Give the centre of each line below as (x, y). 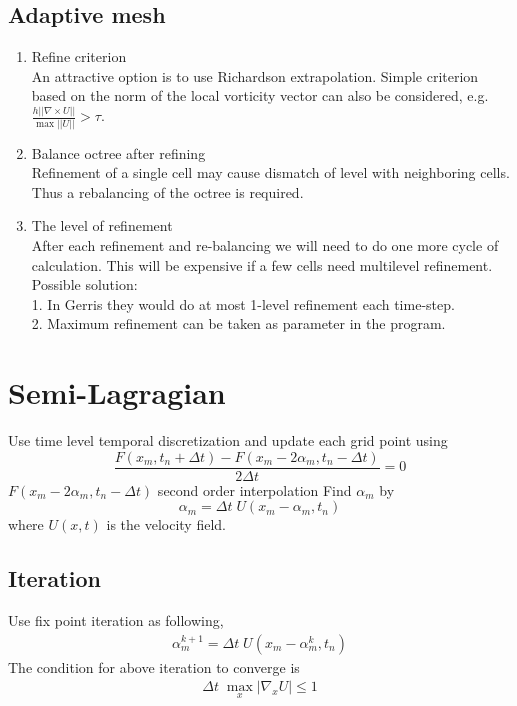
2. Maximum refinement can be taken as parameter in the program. (238, 323)
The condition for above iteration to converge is (154, 666)
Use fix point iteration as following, (116, 620)
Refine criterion (79, 56)
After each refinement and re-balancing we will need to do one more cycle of (265, 244)
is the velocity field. (166, 524)
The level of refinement (102, 225)
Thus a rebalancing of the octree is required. (167, 191)
